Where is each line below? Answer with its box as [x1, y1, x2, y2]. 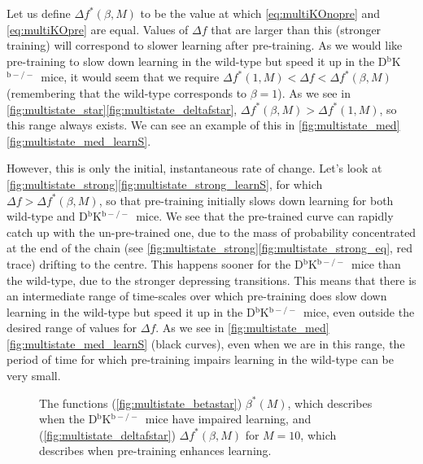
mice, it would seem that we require [41, 68, 220, 85]
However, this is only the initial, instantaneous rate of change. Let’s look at [7, 160, 382, 177]
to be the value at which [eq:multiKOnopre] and [140, 5, 381, 21]
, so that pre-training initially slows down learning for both [98, 191, 394, 208]
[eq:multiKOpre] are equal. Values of [7, 20, 189, 37]
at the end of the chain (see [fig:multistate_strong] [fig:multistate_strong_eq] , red [7, 239, 413, 256]
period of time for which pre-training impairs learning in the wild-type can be [7, 351, 394, 368]
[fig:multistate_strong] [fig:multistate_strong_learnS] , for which [7, 175, 323, 192]
